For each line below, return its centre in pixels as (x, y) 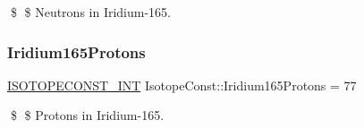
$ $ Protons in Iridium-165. (87, 115)
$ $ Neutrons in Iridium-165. (91, 12)
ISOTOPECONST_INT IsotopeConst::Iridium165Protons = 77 (182, 85)
